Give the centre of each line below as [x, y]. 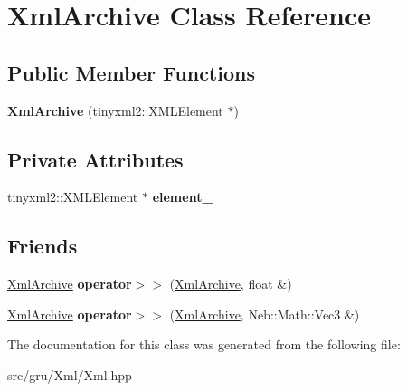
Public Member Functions [131, 72]
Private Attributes [95, 159]
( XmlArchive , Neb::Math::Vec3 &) [265, 314]
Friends [43, 246]
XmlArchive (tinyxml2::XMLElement [115, 110]
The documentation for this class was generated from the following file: [204, 344]
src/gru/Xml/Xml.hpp [70, 374]
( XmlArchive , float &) [231, 284]
